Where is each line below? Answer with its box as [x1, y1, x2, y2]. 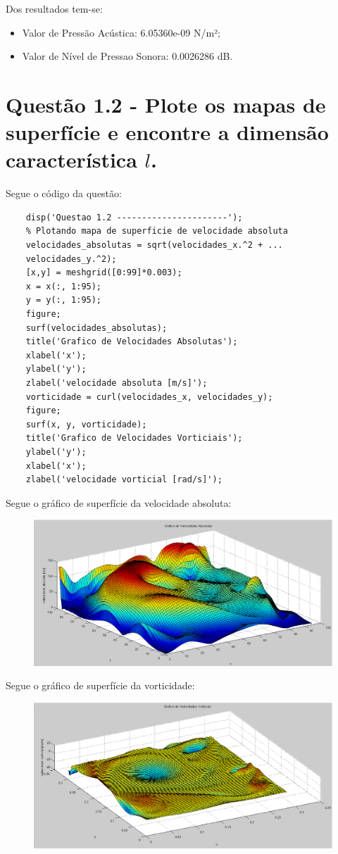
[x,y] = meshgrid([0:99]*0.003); [25, 268, 182, 278]
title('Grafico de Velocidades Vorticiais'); [25, 433, 243, 444]
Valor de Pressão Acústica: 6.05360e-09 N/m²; [22, 25, 221, 39]
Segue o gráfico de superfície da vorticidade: [6, 678, 195, 693]
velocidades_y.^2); [25, 253, 117, 264]
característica [6, 145, 137, 174]
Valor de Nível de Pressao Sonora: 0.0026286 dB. [22, 49, 233, 63]
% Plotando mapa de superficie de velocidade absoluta [25, 226, 288, 237]
